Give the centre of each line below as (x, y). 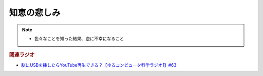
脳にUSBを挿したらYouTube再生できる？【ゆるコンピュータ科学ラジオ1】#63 (99, 65)
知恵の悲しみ (35, 13)
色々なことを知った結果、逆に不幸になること (79, 38)
